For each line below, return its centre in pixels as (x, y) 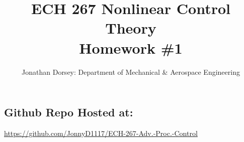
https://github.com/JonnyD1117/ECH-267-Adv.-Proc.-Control (101, 133)
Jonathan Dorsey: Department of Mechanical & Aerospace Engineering (131, 72)
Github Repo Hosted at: (69, 112)
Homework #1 (131, 47)
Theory (131, 28)
